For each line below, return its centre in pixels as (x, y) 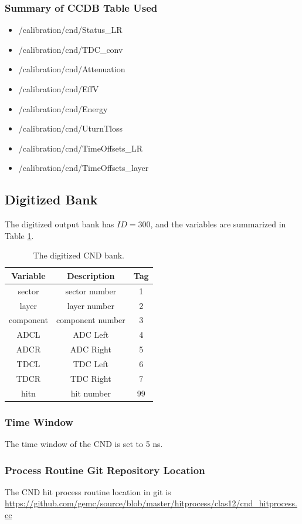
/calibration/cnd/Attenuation (72, 69)
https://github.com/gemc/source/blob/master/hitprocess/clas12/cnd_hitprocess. (151, 503)
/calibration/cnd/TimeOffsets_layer (84, 168)
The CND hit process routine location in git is (88, 491)
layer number (91, 305)
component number (91, 320)
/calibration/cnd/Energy (63, 108)
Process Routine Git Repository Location (105, 470)
